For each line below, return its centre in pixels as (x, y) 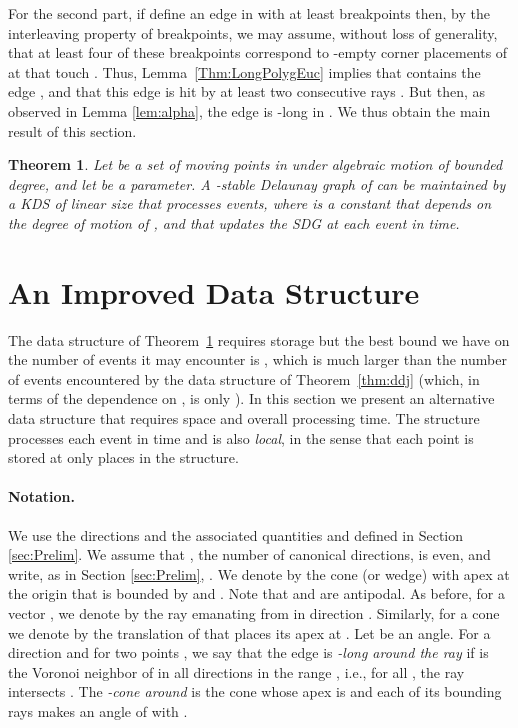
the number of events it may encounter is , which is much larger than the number (257, 359)
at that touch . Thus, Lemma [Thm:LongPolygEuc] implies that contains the (244, 71)
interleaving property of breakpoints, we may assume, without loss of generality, (253, 32)
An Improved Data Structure (214, 291)
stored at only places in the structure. (123, 457)
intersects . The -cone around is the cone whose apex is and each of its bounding (255, 691)
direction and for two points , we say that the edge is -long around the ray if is (248, 652)
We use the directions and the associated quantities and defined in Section (236, 534)
